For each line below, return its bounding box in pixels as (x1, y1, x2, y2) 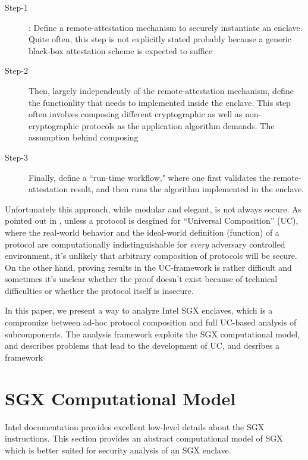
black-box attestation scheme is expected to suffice (29, 44, 213, 57)
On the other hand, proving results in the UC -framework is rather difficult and (5, 261, 292, 273)
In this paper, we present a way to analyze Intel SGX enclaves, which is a (5, 304, 273, 317)
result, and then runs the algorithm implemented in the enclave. (70, 183, 304, 195)
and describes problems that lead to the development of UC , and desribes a (5, 339, 280, 352)
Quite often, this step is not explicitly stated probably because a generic (29, 33, 291, 45)
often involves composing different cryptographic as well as (29, 108, 243, 120)
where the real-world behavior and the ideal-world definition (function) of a (5, 226, 279, 238)
